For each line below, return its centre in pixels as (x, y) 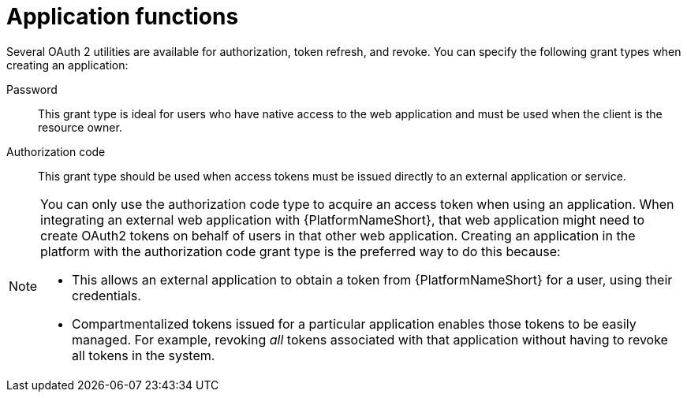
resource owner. (80, 127)
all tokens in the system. (144, 355)
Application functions (123, 17)
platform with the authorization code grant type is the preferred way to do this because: (301, 251)
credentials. (106, 295)
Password (32, 89)
